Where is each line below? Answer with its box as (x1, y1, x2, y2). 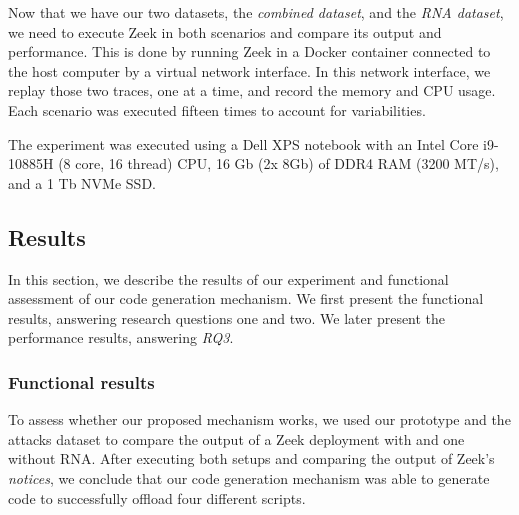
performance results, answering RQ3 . (8, 327, 234, 348)
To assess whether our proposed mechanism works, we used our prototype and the (8, 409, 511, 430)
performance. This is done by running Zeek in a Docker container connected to (8, 41, 491, 62)
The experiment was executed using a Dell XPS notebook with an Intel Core (8, 133, 479, 154)
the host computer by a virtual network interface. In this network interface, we (8, 60, 491, 81)
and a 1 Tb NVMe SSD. (8, 172, 156, 193)
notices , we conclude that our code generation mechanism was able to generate (8, 467, 490, 488)
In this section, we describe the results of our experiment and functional (8, 268, 449, 289)
